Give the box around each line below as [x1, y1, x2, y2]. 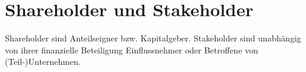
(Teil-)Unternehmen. [5, 55, 81, 68]
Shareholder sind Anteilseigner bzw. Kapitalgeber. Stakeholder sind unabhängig [5, 32, 301, 44]
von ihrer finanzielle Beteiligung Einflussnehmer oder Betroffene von [5, 43, 259, 56]
